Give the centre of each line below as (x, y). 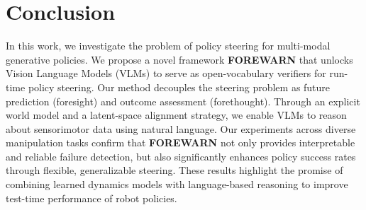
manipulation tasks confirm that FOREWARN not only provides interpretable (181, 142)
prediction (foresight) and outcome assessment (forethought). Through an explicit (183, 101)
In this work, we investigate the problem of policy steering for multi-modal (168, 46)
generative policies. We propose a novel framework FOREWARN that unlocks (179, 59)
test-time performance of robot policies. (91, 198)
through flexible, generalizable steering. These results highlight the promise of (174, 170)
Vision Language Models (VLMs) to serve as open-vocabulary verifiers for (166, 73)
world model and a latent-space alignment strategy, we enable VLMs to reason (176, 115)
